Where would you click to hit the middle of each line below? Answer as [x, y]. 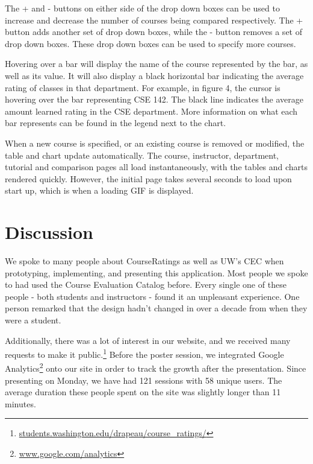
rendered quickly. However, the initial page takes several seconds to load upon [148, 178]
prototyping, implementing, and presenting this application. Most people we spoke [156, 272]
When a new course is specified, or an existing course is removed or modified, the [155, 143]
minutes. [20, 403]
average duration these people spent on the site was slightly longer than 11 [143, 392]
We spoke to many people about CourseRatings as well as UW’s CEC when [144, 261]
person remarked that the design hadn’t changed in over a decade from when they [156, 308]
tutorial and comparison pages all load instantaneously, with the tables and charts [156, 167]
